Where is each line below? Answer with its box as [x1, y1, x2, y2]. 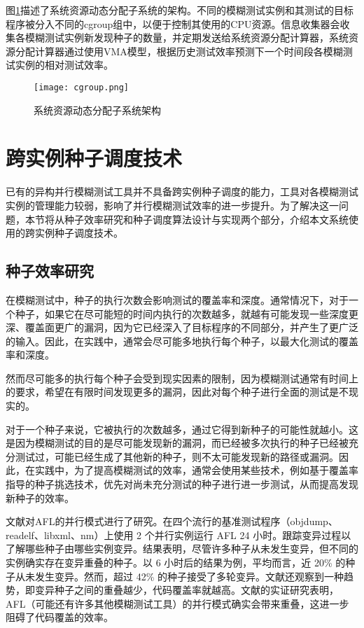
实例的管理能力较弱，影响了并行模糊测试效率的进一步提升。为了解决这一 [6, 197, 339, 212]
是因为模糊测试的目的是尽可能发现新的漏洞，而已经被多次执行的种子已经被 [6, 435, 349, 450]
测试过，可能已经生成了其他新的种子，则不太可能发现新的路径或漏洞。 [15, 449, 339, 463]
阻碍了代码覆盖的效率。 [6, 610, 113, 624]
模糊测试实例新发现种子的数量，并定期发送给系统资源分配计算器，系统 [24, 30, 349, 45]
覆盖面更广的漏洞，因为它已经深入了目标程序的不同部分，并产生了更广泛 [24, 320, 358, 335]
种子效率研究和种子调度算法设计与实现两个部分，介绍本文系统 [64, 211, 349, 226]
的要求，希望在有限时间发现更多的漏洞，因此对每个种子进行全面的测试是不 [6, 384, 349, 399]
